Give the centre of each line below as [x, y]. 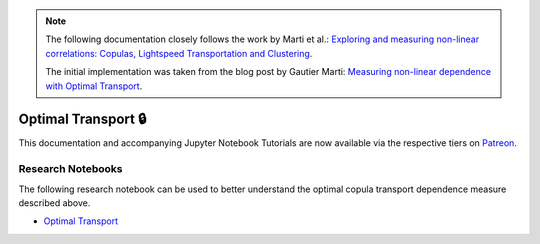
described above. [54, 203]
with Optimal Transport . [94, 86]
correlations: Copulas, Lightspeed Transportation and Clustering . [179, 53]
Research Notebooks [70, 169]
